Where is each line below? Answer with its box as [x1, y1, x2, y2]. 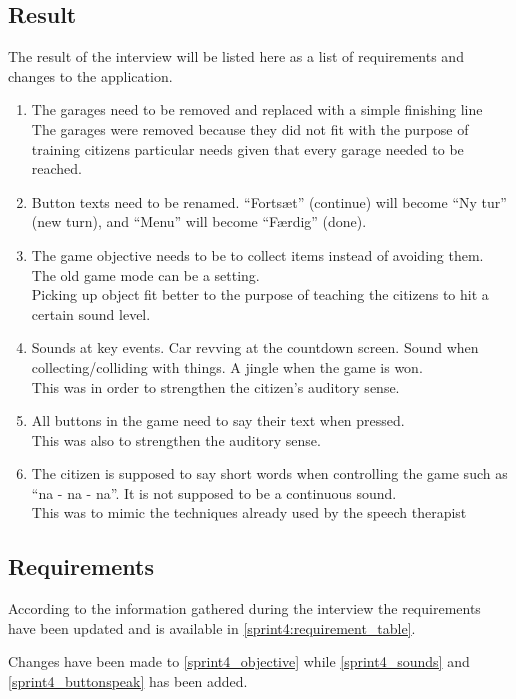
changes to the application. [8, 65, 173, 86]
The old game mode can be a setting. [31, 264, 260, 285]
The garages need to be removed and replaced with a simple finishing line [31, 99, 483, 120]
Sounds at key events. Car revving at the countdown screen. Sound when [31, 337, 479, 358]
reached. [31, 158, 83, 179]
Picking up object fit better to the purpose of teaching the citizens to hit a [31, 284, 489, 305]
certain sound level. [31, 303, 151, 324]
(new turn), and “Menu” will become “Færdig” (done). [31, 211, 367, 232]
